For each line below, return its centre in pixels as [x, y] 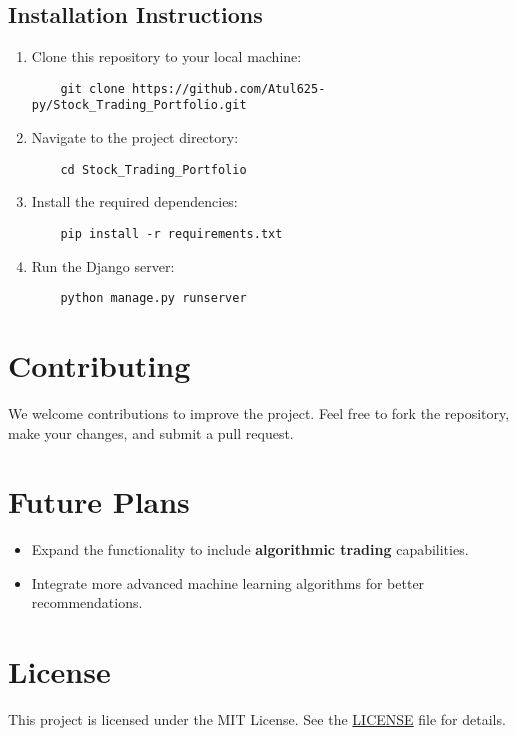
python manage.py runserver [153, 298]
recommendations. [87, 602]
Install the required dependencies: [134, 201]
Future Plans [99, 501]
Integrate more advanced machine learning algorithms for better [228, 582]
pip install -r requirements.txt [171, 233]
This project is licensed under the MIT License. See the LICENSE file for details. [257, 719]
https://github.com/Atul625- [229, 88]
